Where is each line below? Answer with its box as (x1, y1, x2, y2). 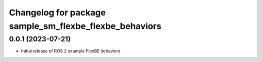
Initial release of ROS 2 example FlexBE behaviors (21, 48, 121, 54)
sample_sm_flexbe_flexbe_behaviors (9, 21, 162, 31)
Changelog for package (9, 7, 106, 18)
